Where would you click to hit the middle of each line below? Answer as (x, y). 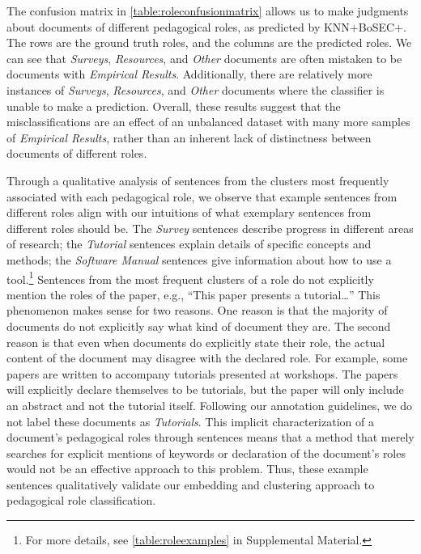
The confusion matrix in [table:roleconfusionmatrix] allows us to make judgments (208, 11)
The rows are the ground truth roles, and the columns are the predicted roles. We (209, 42)
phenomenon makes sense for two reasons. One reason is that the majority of (197, 310)
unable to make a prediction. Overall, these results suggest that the (174, 106)
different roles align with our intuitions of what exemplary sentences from (189, 212)
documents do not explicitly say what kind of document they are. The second (199, 326)
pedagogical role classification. (81, 500)
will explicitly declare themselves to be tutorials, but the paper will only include (205, 389)
